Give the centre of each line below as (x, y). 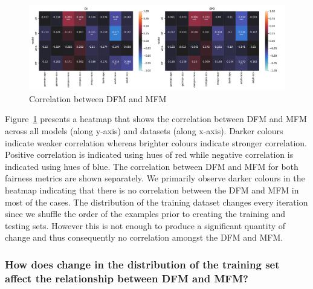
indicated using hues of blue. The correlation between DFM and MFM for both (152, 166)
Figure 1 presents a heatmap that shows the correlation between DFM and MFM (156, 119)
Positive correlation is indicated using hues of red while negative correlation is (149, 154)
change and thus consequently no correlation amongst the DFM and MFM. (144, 237)
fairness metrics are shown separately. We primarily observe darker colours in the (155, 178)
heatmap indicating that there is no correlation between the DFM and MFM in (152, 190)
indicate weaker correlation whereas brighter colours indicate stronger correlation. (156, 142)
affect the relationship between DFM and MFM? (127, 278)
